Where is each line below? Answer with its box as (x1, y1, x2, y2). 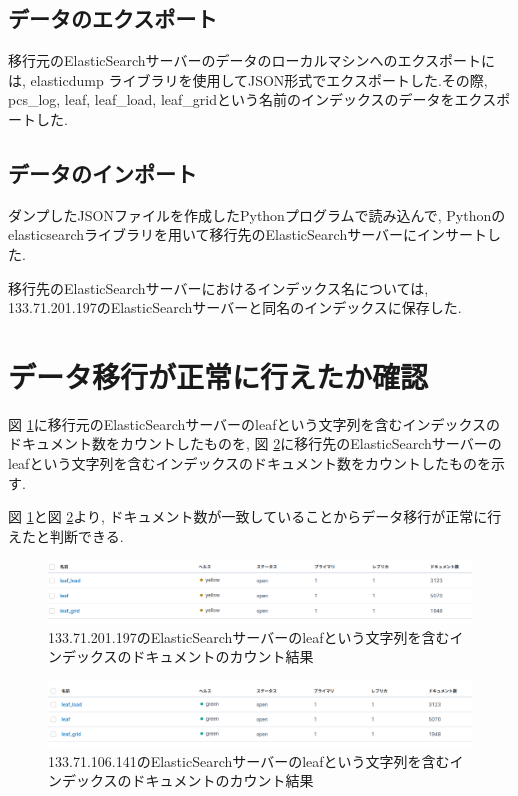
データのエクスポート (8, 3, 218, 34)
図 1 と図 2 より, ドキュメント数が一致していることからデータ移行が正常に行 (8, 506, 502, 527)
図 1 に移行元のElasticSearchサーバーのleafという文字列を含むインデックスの (8, 413, 501, 434)
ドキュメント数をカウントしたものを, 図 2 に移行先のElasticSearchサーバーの (8, 433, 502, 454)
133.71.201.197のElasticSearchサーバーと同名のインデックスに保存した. (8, 297, 462, 318)
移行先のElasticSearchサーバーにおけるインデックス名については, (8, 277, 429, 298)
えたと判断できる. (8, 525, 124, 546)
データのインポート (8, 157, 197, 188)
